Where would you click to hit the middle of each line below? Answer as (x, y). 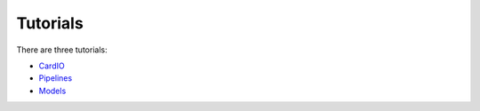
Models (52, 91)
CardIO (52, 66)
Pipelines (56, 78)
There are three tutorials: (62, 50)
